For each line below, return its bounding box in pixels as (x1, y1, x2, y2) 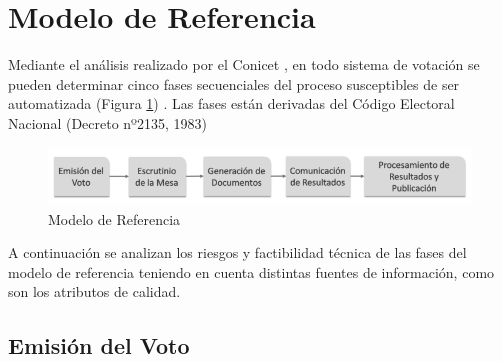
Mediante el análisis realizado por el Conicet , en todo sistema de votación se (8, 54, 480, 75)
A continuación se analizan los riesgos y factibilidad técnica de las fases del (8, 242, 467, 263)
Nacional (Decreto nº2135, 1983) (8, 112, 207, 133)
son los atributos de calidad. (8, 281, 181, 302)
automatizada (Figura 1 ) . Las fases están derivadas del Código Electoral (8, 93, 455, 114)
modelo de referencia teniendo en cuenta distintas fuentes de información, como (8, 261, 495, 282)
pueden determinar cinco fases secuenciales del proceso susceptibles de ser (8, 73, 460, 94)
